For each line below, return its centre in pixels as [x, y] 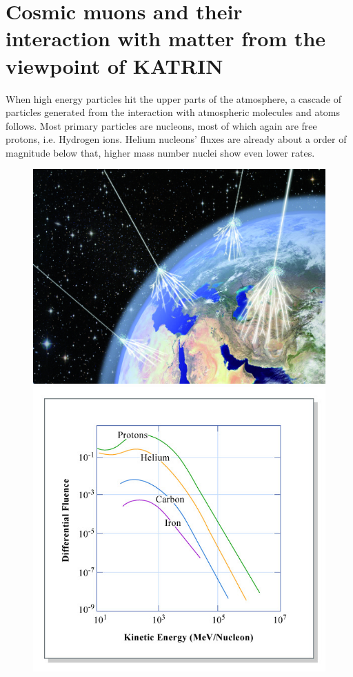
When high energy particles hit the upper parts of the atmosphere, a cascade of [174, 98]
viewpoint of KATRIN [114, 65]
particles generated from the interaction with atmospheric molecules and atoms [173, 112]
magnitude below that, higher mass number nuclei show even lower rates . [160, 152]
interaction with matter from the [166, 38]
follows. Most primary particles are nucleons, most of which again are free [161, 125]
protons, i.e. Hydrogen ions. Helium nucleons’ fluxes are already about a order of [176, 139]
